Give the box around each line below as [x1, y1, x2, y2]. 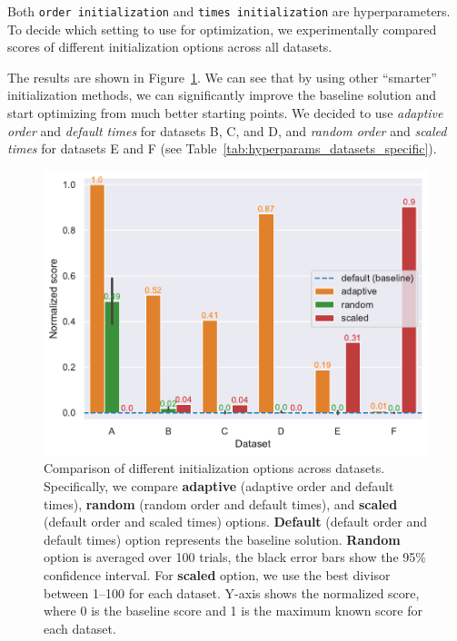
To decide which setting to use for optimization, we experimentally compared [7, 19, 437, 38]
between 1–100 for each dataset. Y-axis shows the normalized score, [44, 583, 420, 602]
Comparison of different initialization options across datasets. [44, 459, 385, 478]
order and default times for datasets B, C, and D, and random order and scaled [7, 121, 447, 140]
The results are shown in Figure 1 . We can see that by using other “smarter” [7, 67, 437, 86]
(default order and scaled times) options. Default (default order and [44, 512, 428, 531]
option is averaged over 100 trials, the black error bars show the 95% [44, 547, 426, 567]
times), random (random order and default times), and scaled [44, 494, 398, 513]
